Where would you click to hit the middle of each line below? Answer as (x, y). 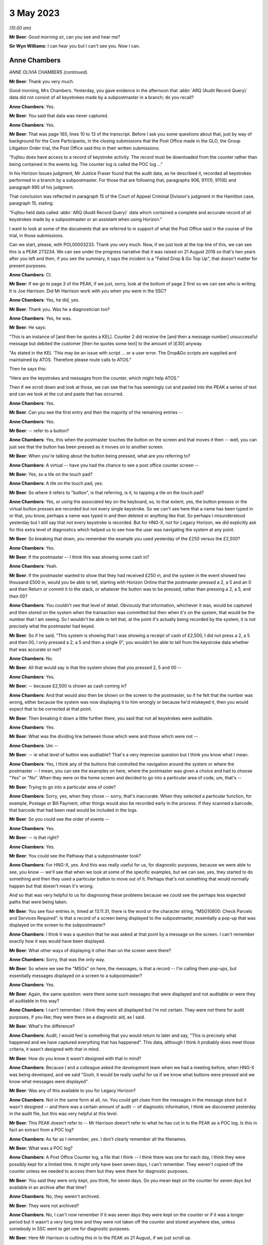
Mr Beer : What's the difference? (42, 1026)
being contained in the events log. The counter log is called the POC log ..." (86, 164)
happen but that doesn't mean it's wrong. (51, 886)
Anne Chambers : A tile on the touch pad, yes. (56, 484)
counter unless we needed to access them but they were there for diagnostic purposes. (99, 1171)
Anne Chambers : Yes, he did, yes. (44, 300)
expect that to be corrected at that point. (51, 709)
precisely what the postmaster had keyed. (52, 626)
